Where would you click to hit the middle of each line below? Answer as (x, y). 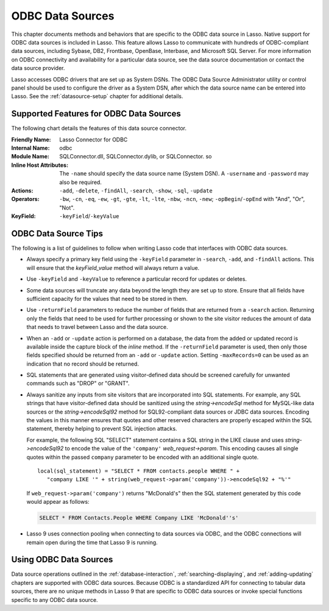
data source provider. (38, 68)
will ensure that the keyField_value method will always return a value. (113, 267)
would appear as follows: (58, 502)
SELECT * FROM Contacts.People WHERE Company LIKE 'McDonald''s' (139, 518)
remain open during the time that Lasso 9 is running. (92, 542)
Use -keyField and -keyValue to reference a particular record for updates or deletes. (136, 279)
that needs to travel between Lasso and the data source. (97, 327)
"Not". (67, 208)
